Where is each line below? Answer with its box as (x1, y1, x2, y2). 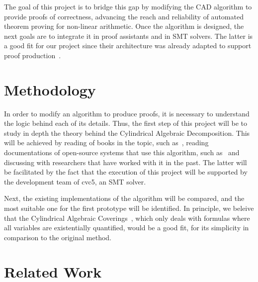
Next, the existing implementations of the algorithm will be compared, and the (4, 193, 245, 203)
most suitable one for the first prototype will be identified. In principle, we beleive (4, 203, 254, 213)
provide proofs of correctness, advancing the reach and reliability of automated (4, 11, 244, 21)
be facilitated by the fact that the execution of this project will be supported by (4, 167, 248, 177)
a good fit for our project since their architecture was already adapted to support (4, 40, 252, 51)
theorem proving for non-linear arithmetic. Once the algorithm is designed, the (4, 21, 244, 31)
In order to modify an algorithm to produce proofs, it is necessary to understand (4, 108, 250, 118)
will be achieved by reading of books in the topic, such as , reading (4, 137, 209, 148)
